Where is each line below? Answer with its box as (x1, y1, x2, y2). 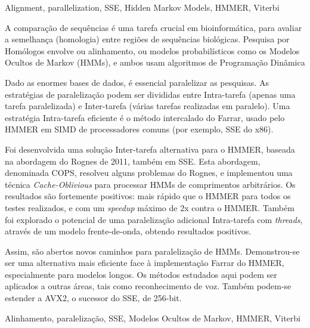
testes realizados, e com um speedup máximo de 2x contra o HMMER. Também (5, 201, 294, 213)
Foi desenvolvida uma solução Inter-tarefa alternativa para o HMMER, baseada (5, 143, 295, 155)
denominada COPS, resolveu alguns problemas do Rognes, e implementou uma (5, 166, 293, 179)
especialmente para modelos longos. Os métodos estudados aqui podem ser (5, 268, 277, 280)
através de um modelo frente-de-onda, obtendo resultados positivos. (5, 225, 252, 237)
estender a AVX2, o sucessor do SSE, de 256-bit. (5, 292, 182, 304)
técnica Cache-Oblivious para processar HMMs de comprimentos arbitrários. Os (5, 178, 296, 190)
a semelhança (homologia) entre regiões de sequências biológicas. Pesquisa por (5, 33, 290, 45)
